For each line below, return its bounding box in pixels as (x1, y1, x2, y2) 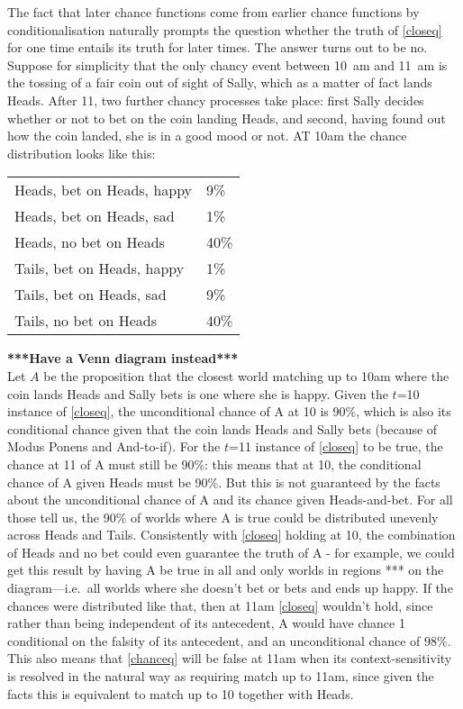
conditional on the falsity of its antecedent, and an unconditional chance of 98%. (7, 631, 451, 650)
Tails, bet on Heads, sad (14, 284, 167, 305)
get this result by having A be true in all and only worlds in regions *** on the (7, 560, 444, 579)
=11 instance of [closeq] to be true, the (229, 437, 443, 456)
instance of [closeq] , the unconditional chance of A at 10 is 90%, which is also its (7, 402, 451, 421)
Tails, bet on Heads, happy (14, 258, 185, 279)
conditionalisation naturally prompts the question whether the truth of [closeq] (7, 20, 442, 39)
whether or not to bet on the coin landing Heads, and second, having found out (7, 108, 446, 127)
